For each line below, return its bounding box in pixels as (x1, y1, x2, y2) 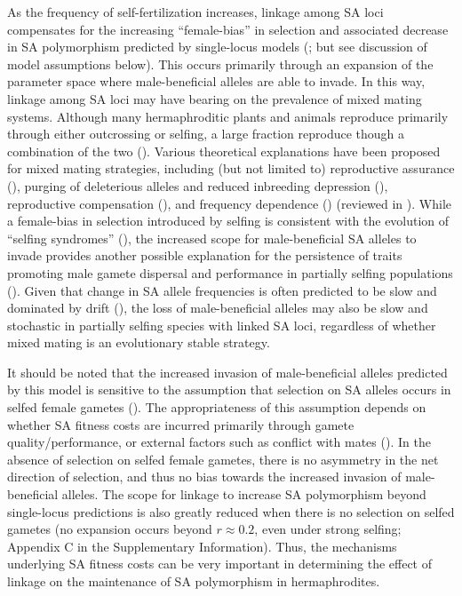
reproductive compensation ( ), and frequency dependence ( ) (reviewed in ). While (7, 194, 452, 212)
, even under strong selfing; (254, 520, 402, 538)
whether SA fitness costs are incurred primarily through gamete (7, 415, 354, 433)
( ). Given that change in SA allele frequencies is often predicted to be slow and (7, 281, 437, 299)
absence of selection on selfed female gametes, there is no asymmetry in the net (7, 449, 439, 468)
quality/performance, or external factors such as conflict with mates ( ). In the (7, 433, 431, 451)
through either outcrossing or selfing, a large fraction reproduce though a (7, 124, 405, 143)
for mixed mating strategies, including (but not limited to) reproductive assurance (7, 159, 455, 178)
